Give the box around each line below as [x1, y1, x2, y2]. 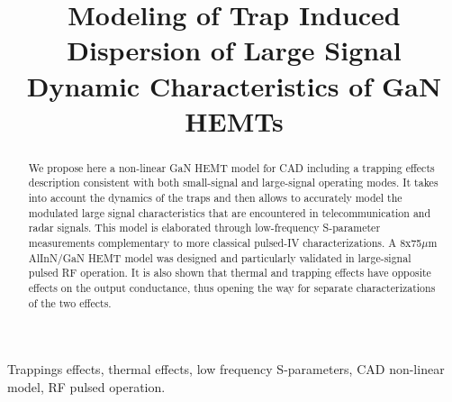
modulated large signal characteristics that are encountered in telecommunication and [28, 205, 431, 220]
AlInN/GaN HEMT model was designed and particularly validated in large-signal [28, 250, 411, 265]
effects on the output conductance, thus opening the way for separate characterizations [28, 279, 436, 295]
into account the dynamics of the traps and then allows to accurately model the [28, 190, 402, 206]
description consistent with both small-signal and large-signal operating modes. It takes [28, 175, 438, 190]
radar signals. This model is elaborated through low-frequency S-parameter [28, 220, 381, 235]
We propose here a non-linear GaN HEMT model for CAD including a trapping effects [28, 160, 435, 175]
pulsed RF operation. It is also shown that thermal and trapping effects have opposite [28, 265, 431, 280]
